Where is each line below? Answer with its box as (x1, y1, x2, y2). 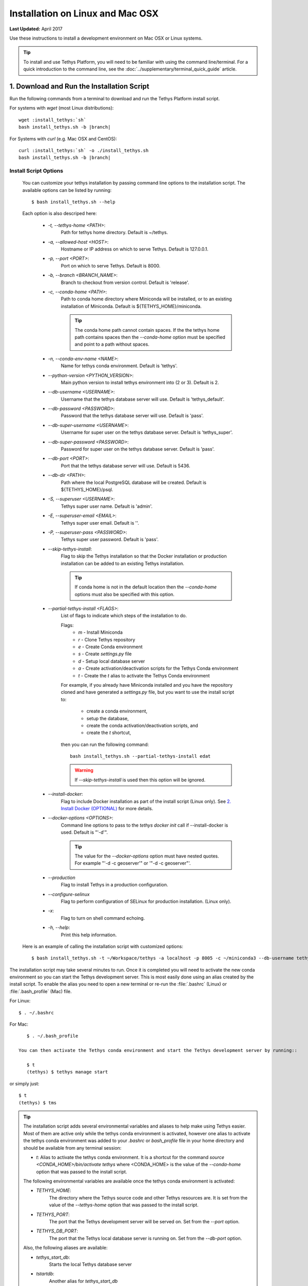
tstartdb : (36, 1271, 55, 1277)
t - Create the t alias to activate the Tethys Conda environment (78, 672, 210, 678)
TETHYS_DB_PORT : (36, 1228, 79, 1234)
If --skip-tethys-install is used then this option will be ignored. (74, 777, 206, 783)
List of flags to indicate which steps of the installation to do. (61, 613, 187, 619)
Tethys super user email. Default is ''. (61, 520, 140, 526)
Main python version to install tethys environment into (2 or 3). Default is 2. (61, 379, 219, 385)
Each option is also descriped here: (22, 210, 97, 217)
